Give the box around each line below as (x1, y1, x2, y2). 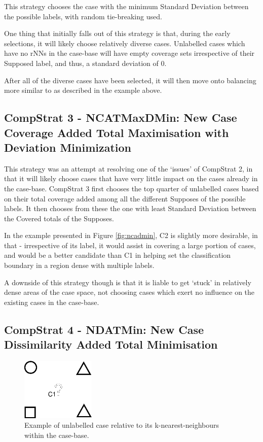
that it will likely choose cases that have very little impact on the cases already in (4, 173, 258, 184)
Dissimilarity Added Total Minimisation (4, 336, 218, 352)
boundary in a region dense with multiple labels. (4, 260, 155, 270)
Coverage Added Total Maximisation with (4, 124, 229, 140)
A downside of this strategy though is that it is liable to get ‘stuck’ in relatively (4, 277, 251, 287)
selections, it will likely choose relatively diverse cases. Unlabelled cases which (4, 38, 245, 48)
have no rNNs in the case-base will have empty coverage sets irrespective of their (4, 48, 255, 58)
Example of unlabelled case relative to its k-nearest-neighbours (24, 420, 219, 430)
